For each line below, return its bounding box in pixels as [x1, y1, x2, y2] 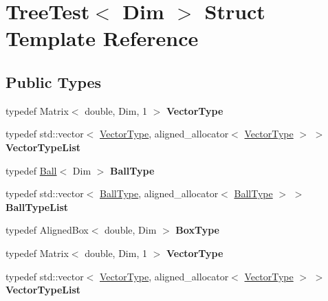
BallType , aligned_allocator [100, 186, 219, 201]
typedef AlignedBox [6, 223, 89, 237]
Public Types [6, 71, 102, 92]
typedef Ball [6, 163, 57, 177]
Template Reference [6, 24, 199, 52]
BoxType [175, 223, 219, 237]
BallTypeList [6, 199, 68, 214]
